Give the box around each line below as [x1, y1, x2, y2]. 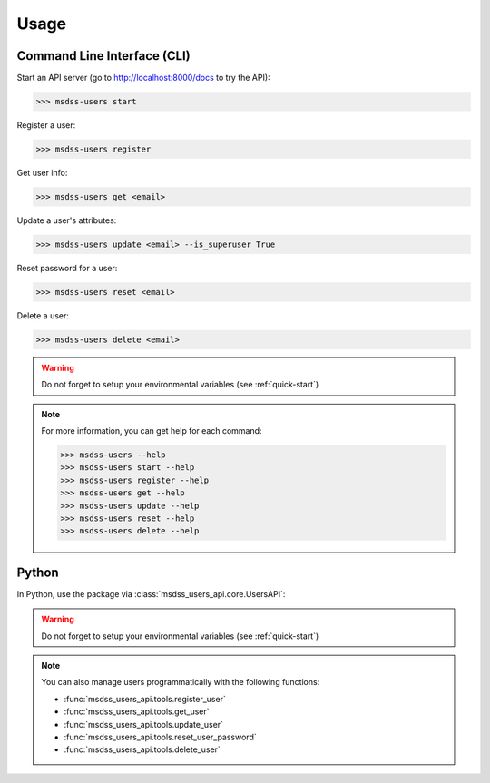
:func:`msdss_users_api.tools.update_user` [64, 719, 224, 729]
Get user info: [16, 168, 68, 178]
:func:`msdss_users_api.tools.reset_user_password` [64, 731, 258, 742]
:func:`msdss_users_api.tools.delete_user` [64, 744, 221, 755]
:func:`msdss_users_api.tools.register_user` [64, 693, 226, 704]
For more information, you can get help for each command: [41, 426, 262, 436]
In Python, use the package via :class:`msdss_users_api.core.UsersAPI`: [16, 588, 286, 599]
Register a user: [16, 120, 76, 131]
